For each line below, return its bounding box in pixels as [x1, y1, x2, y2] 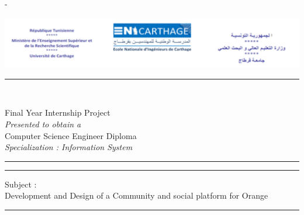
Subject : [5, 178, 37, 190]
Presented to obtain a [5, 118, 81, 130]
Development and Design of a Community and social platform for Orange [5, 189, 268, 202]
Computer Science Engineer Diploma [5, 129, 137, 141]
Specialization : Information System [5, 141, 133, 153]
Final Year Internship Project [5, 106, 110, 119]
